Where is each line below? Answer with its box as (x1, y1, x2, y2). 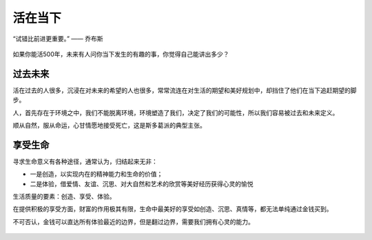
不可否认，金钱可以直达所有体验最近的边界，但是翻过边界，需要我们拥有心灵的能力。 (12, 217, 254, 226)
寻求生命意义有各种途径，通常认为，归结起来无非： (12, 157, 158, 166)
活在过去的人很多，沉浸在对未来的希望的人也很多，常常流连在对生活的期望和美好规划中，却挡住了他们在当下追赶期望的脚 (12, 86, 357, 94)
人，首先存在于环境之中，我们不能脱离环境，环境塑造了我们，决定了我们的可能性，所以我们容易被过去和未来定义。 (12, 108, 339, 117)
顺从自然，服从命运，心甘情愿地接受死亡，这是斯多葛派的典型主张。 (12, 121, 206, 130)
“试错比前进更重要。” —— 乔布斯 (12, 34, 103, 43)
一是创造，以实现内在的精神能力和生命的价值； (30, 170, 163, 179)
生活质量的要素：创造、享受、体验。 (12, 192, 116, 201)
